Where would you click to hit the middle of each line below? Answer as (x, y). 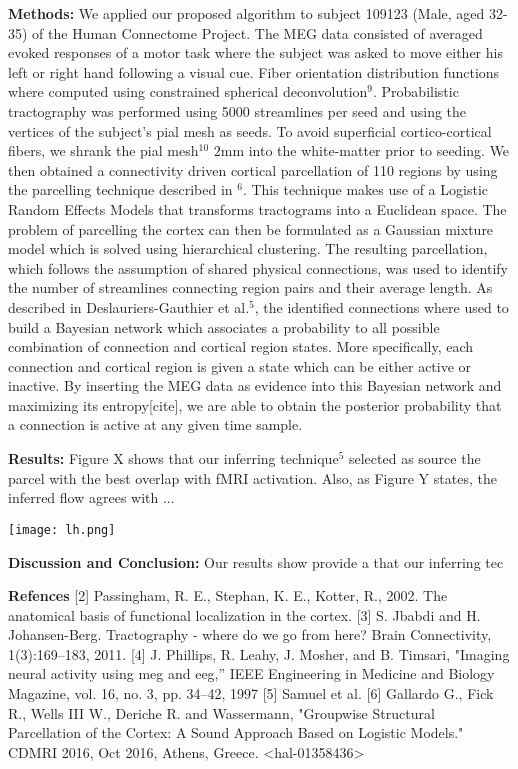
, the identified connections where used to (381, 306)
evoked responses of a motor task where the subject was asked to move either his (255, 52)
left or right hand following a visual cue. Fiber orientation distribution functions (254, 71)
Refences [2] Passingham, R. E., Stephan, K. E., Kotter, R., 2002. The (228, 595)
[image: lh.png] (62, 529)
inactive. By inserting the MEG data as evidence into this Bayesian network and (255, 385)
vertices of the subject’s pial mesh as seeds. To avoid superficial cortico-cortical (250, 130)
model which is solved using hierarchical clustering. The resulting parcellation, (248, 248)
